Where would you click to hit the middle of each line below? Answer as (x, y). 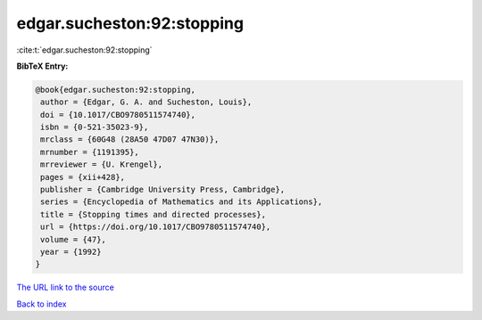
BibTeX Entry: (42, 66)
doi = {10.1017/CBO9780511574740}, (118, 115)
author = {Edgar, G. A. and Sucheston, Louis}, (146, 102)
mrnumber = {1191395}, (90, 152)
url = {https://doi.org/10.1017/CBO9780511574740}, (156, 227)
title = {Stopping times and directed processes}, (154, 214)
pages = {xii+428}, (83, 177)
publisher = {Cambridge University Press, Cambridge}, (163, 190)
